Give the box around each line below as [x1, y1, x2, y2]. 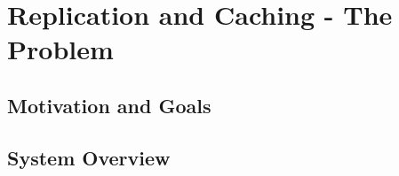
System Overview [7, 143, 171, 171]
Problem [7, 31, 114, 67]
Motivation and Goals [7, 91, 211, 119]
